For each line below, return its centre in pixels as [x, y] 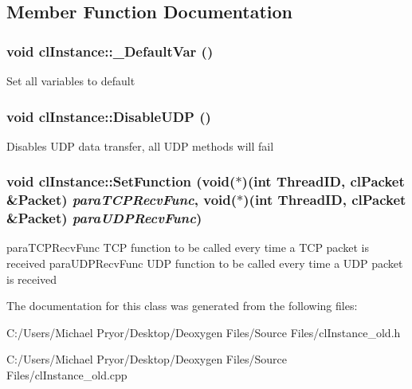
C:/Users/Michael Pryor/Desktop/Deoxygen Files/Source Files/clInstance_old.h [204, 332]
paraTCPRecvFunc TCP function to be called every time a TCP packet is [188, 248]
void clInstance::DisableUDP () [109, 116]
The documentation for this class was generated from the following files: [182, 306]
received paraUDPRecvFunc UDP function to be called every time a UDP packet [205, 263]
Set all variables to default [71, 81]
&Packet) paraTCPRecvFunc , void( [122, 200]
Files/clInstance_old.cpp [67, 375]
